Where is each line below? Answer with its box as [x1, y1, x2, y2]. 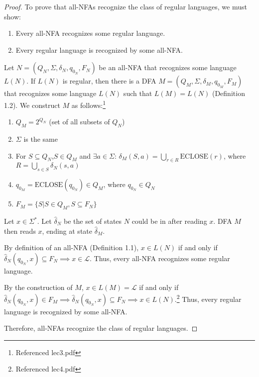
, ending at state [42, 225, 92, 236]
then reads [4, 225, 36, 236]
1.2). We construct [4, 99, 60, 110]
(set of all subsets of [49, 116, 110, 127]
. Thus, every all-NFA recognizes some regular [90, 253, 230, 263]
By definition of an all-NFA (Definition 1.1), [4, 242, 139, 253]
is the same [23, 134, 58, 144]
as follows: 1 [71, 98, 106, 110]
